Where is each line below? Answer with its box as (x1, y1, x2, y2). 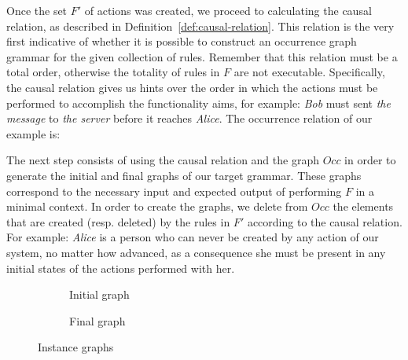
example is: (6, 125, 61, 141)
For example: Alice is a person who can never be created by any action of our (6, 229, 379, 245)
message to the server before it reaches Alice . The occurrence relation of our (6, 110, 373, 127)
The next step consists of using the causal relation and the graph (6, 152, 319, 168)
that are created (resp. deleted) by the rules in (6, 213, 230, 230)
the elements (333, 198, 394, 215)
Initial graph (69, 286, 130, 303)
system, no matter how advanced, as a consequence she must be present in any (6, 244, 386, 260)
